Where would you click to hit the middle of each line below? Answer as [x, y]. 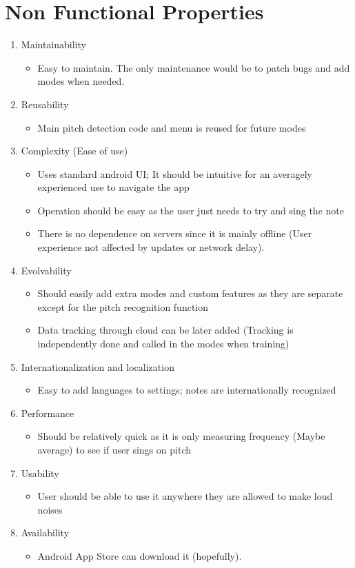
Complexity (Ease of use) [74, 151]
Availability [45, 532]
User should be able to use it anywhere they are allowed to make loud [185, 496]
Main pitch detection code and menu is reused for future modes [172, 127]
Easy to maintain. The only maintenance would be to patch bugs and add [194, 67]
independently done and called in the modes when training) [163, 344]
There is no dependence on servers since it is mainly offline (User [175, 233]
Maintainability [53, 44]
